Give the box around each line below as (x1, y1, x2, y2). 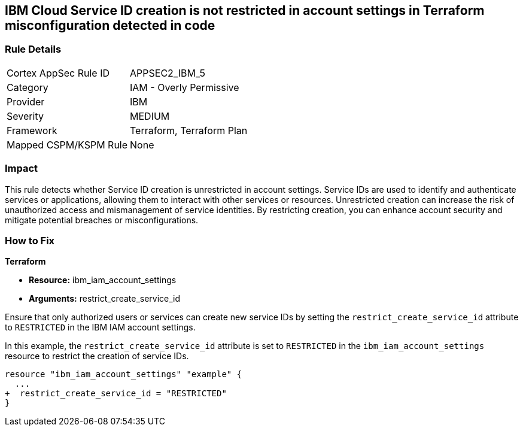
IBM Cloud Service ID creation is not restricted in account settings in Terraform (5, 3, 485, 18)
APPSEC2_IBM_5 (130, 66, 205, 79)
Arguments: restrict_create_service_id (29, 293, 181, 304)
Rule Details (5, 43, 62, 56)
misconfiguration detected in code (5, 18, 215, 33)
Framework (7, 124, 57, 136)
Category (7, 81, 48, 93)
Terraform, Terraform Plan (130, 124, 248, 136)
